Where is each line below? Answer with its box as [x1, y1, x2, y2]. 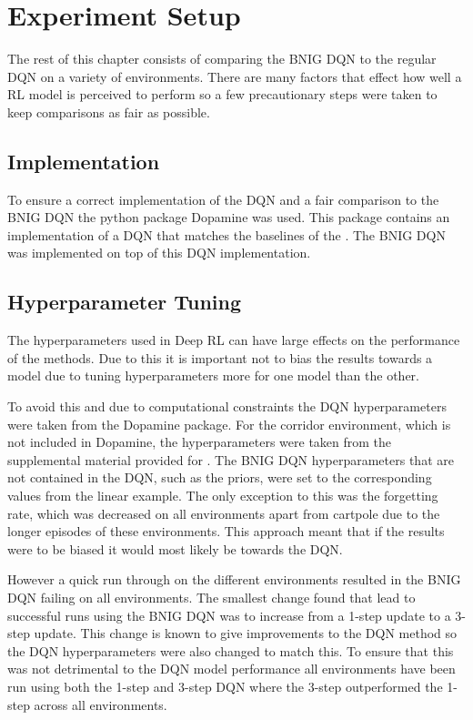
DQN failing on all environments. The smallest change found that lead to [7, 588, 416, 606]
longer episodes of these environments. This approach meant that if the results [7, 522, 445, 541]
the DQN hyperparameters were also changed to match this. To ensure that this [7, 641, 454, 660]
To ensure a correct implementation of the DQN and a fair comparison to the [7, 189, 439, 208]
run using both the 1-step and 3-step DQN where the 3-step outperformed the [7, 676, 443, 695]
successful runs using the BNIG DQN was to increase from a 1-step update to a [7, 605, 451, 624]
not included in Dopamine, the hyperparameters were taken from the [7, 432, 392, 451]
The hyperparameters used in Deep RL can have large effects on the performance [7, 330, 460, 350]
